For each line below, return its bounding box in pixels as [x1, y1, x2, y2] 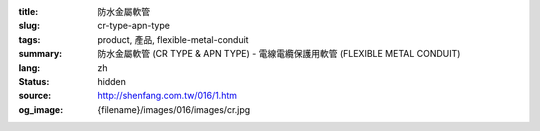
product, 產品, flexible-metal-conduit [97, 33, 249, 45]
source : [18, 90, 52, 102]
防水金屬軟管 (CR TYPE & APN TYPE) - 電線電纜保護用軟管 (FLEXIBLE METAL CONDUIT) [97, 48, 461, 60]
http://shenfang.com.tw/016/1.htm [97, 90, 238, 102]
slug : [18, 20, 40, 32]
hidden [97, 75, 127, 87]
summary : [18, 48, 63, 60]
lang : [18, 61, 41, 74]
